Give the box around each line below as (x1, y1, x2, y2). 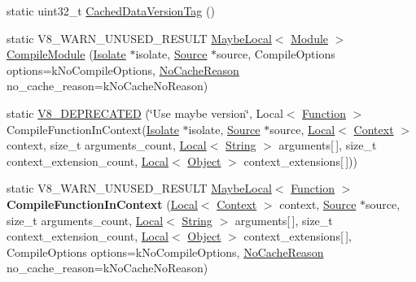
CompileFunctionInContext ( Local (7, 195, 198, 212)
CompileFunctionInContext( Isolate (7, 120, 179, 137)
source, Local (269, 120, 335, 137)
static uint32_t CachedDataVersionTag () (7, 2, 215, 19)
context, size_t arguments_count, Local (7, 137, 207, 154)
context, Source (279, 195, 357, 212)
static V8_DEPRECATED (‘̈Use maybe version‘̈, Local (7, 104, 283, 121)
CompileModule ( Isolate (7, 46, 126, 63)
